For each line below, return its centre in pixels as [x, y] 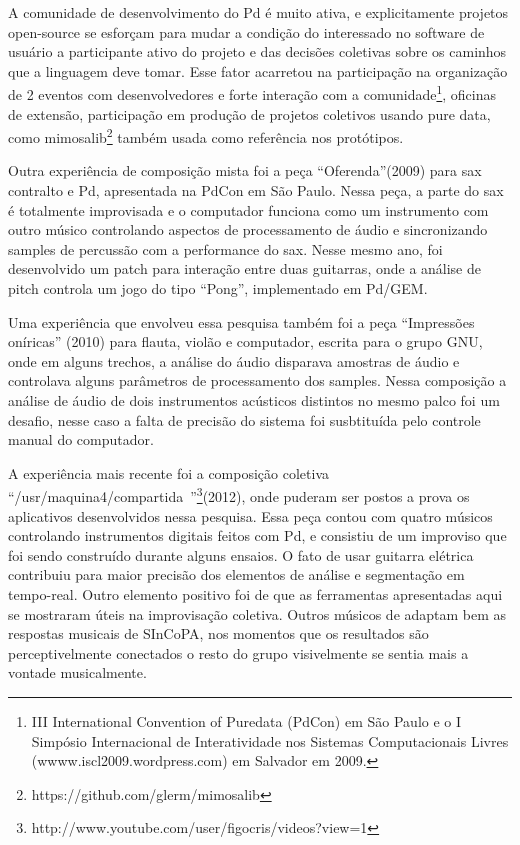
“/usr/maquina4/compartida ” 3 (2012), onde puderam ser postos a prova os [239, 495]
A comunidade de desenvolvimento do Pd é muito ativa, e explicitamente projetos [258, 12]
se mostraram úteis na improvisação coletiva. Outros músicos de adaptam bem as [257, 613]
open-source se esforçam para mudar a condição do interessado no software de [246, 31]
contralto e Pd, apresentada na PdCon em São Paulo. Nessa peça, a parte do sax [256, 190]
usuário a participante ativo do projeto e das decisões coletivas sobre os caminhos [257, 51]
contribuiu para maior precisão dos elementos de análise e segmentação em [236, 574]
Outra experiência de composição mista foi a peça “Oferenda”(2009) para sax [245, 170]
